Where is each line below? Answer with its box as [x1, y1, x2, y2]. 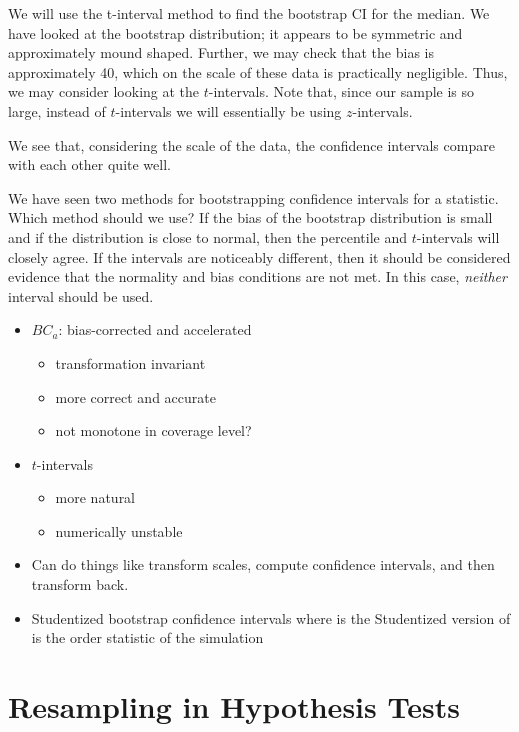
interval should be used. [8, 285, 154, 306]
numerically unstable [55, 520, 183, 541]
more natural [55, 487, 136, 508]
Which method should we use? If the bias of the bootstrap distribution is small [8, 207, 493, 228]
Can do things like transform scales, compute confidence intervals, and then [31, 554, 495, 575]
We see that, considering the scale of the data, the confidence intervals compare [8, 134, 495, 155]
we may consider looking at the [8, 81, 200, 102]
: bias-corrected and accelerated [58, 319, 252, 340]
